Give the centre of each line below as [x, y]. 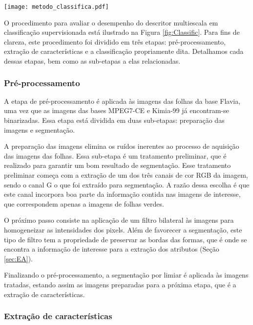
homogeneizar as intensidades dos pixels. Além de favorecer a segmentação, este [123, 229]
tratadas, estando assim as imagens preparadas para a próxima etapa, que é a [120, 284]
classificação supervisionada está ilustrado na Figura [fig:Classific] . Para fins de [122, 32]
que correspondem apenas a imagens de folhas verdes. [84, 203]
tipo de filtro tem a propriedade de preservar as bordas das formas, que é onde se [126, 239]
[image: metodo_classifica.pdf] [56, 7]
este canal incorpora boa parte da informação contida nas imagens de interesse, [122, 194]
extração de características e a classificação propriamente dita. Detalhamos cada [124, 51]
